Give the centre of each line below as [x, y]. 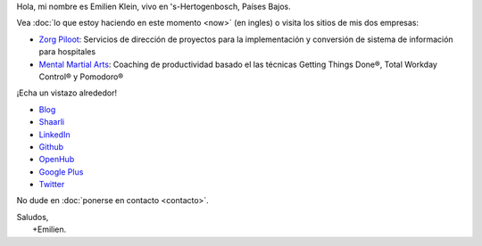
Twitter [52, 184]
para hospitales [67, 52]
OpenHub [57, 160]
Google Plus [61, 172]
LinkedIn [54, 135]
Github [51, 146]
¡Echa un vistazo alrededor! [67, 93]
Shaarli [52, 122]
